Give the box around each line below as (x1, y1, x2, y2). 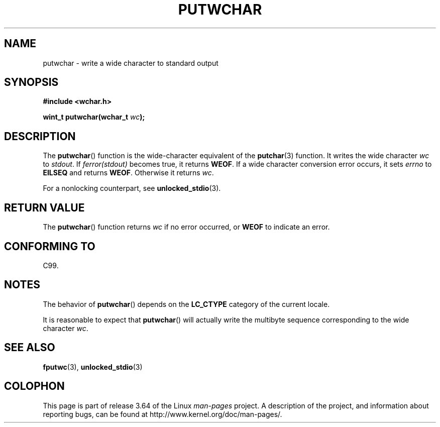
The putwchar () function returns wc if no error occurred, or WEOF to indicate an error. (43, 223, 330, 232)
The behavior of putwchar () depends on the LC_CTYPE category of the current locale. (43, 299, 330, 308)
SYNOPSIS (4, 76, 59, 89)
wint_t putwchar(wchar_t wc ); (43, 113, 145, 122)
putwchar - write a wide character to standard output (43, 58, 218, 67)
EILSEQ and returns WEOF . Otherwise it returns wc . (43, 168, 214, 177)
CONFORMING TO (4, 240, 95, 253)
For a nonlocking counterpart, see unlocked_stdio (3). (43, 184, 221, 193)
